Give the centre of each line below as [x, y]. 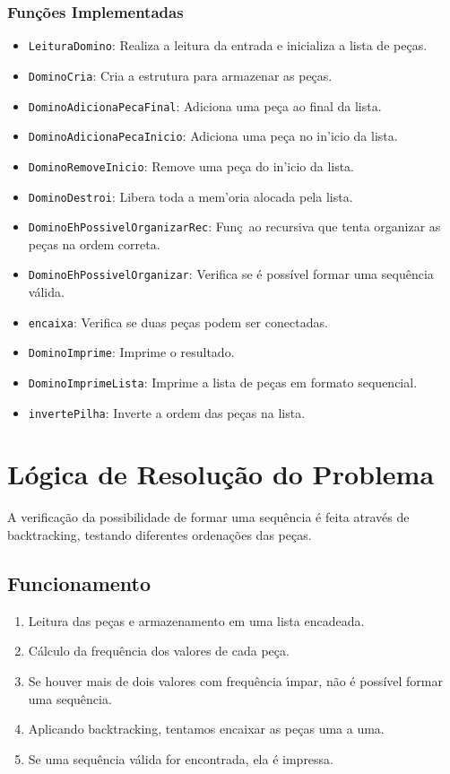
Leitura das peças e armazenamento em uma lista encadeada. [196, 620]
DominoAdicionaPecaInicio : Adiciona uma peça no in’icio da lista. [213, 136]
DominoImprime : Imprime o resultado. [131, 352]
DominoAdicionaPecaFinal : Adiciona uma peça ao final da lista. [205, 105]
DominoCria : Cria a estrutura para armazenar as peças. [180, 75]
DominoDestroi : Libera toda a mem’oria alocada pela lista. [190, 196]
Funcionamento [79, 583]
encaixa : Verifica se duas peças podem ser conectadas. [178, 322]
